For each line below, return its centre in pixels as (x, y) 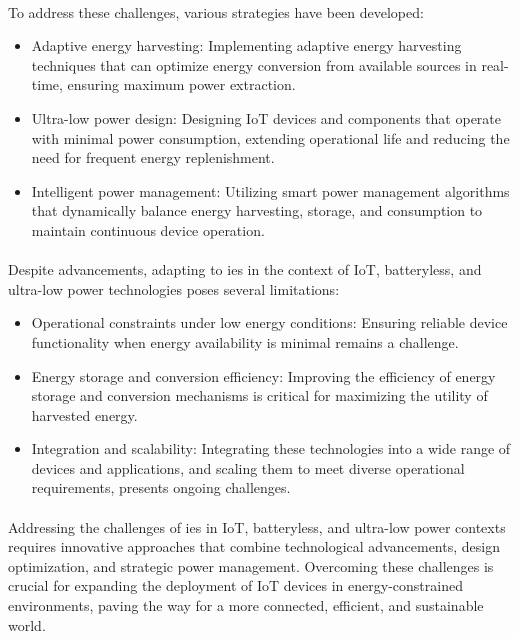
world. (27, 624)
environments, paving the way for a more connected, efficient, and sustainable (246, 605)
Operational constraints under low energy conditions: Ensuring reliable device (269, 322)
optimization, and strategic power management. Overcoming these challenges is (251, 565)
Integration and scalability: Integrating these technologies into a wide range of (271, 448)
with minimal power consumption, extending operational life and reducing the (270, 137)
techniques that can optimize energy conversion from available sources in (254, 64)
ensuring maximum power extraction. (181, 84)
